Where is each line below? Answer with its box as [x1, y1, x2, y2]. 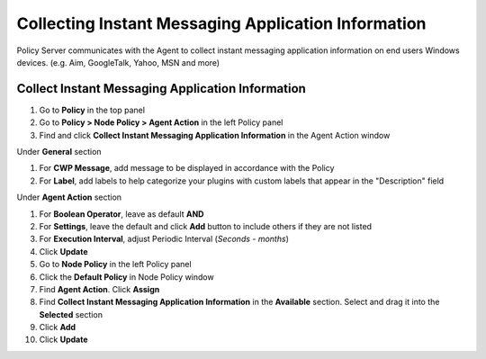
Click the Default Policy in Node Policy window [39, 271, 215, 283]
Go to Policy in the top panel [39, 104, 146, 115]
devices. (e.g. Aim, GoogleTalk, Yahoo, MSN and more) [16, 57, 220, 67]
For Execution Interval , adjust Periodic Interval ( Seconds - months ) [39, 234, 290, 245]
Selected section [39, 309, 103, 319]
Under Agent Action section [16, 192, 121, 202]
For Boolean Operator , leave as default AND [39, 208, 204, 220]
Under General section [16, 147, 103, 157]
